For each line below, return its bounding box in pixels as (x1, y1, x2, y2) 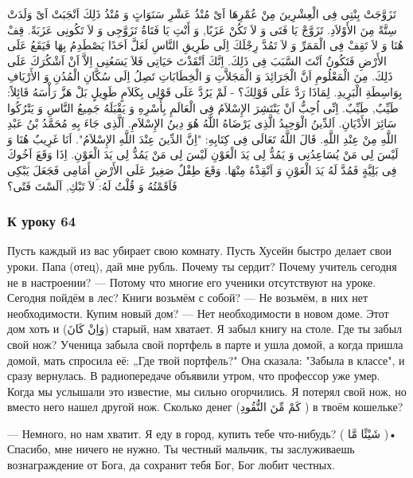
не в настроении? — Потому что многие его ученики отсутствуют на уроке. (7, 273, 376, 290)
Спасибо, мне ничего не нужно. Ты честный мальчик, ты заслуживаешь (7, 441, 355, 457)
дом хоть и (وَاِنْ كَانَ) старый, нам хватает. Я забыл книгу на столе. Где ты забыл (7, 320, 403, 337)
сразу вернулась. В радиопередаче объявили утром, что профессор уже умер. (7, 367, 380, 384)
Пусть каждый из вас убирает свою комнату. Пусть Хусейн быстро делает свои (7, 242, 392, 259)
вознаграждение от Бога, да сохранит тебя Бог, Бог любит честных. (7, 456, 336, 473)
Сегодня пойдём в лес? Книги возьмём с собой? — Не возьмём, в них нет (7, 289, 368, 306)
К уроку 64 (7, 211, 76, 231)
